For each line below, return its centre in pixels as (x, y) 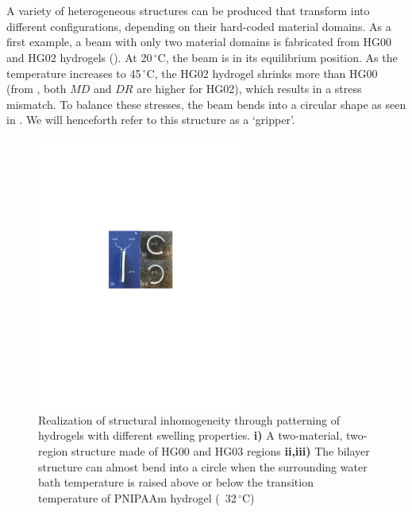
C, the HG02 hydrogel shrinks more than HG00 (262, 73)
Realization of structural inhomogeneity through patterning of (189, 419)
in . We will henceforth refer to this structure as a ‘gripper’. (151, 120)
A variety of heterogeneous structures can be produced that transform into (188, 11)
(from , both (37, 89)
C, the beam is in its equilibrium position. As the (277, 57)
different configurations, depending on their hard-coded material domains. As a (199, 26)
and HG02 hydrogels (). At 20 (79, 57)
